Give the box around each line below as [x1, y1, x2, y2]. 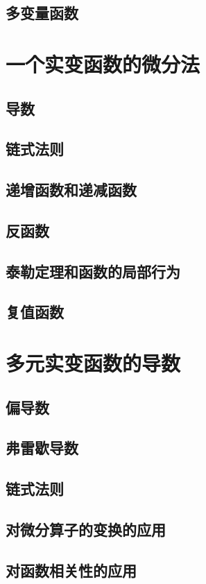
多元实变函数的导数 [6, 349, 181, 377]
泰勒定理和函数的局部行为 [6, 260, 180, 282]
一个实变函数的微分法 [6, 49, 200, 78]
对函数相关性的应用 [6, 559, 137, 581]
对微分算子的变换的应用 [6, 518, 166, 540]
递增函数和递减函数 [6, 179, 137, 200]
